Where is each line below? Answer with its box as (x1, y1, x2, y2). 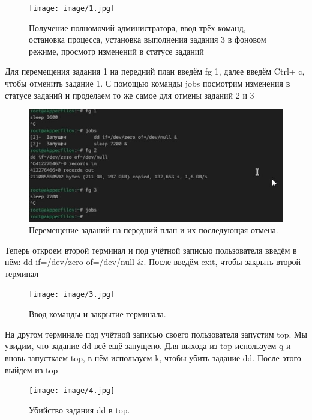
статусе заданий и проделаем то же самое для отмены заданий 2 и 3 (5, 88, 254, 101)
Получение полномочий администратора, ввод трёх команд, (29, 21, 246, 34)
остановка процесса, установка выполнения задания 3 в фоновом (29, 33, 266, 46)
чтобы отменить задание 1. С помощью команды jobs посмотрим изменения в (5, 77, 290, 90)
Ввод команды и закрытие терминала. (29, 308, 166, 320)
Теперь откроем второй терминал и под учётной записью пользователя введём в (5, 243, 297, 256)
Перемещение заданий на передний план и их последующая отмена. (29, 224, 278, 236)
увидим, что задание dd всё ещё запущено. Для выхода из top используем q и (5, 339, 291, 352)
